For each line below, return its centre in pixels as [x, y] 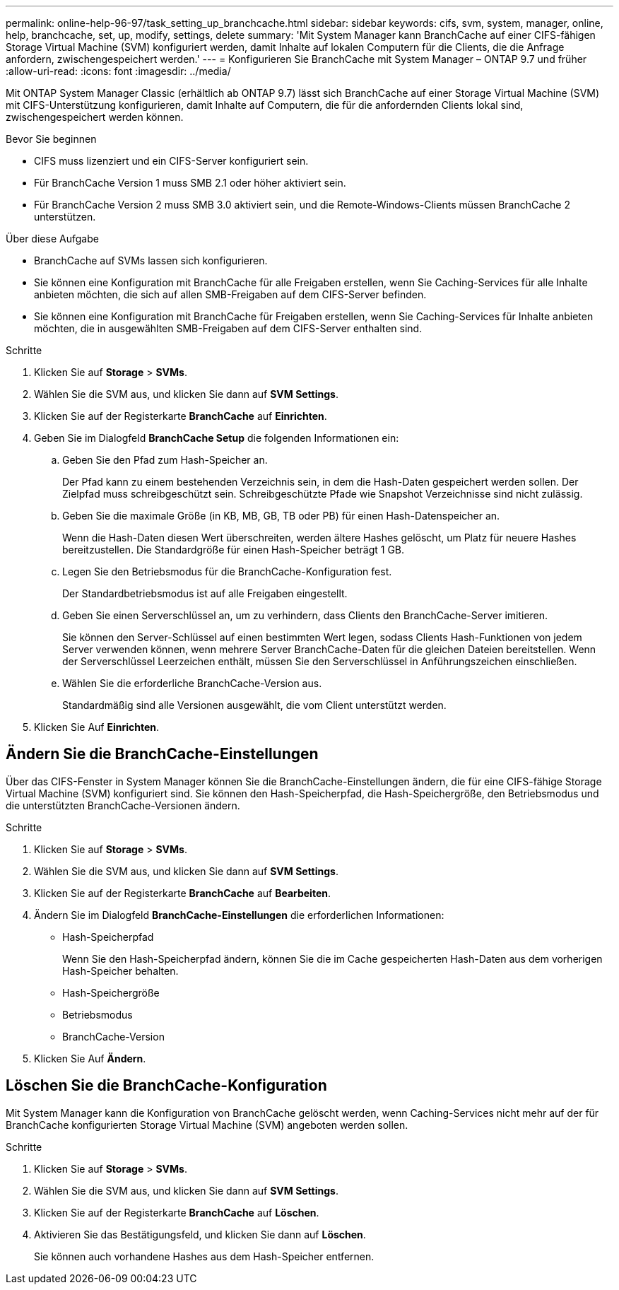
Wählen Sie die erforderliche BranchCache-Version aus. [192, 683]
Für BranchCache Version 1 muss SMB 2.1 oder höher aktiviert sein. [190, 183]
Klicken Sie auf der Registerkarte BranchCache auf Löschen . [177, 1212]
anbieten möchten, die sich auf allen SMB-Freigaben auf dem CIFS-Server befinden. [230, 294]
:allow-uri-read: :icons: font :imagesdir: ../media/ [118, 71]
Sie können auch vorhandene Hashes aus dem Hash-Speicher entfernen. [204, 1256]
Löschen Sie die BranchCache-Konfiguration [166, 1086]
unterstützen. [65, 217]
